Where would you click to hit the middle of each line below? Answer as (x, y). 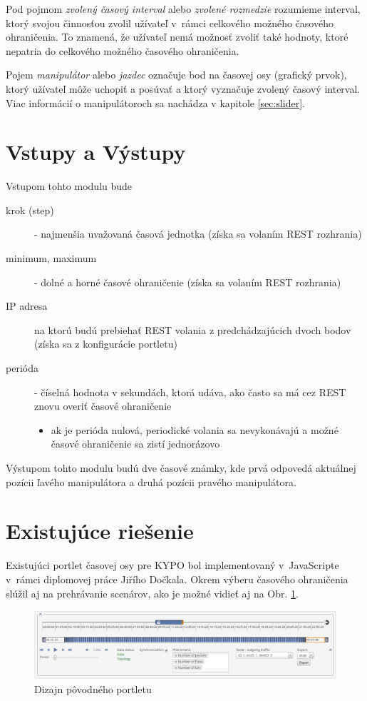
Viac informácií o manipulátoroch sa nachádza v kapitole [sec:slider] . (155, 102)
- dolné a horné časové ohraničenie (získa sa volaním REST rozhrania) (188, 282)
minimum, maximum (51, 258)
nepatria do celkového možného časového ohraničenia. (123, 50)
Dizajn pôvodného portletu (93, 689)
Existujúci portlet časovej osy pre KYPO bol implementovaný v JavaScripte (172, 565)
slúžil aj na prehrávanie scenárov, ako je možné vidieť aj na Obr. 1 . (152, 593)
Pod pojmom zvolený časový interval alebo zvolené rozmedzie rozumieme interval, (183, 9)
